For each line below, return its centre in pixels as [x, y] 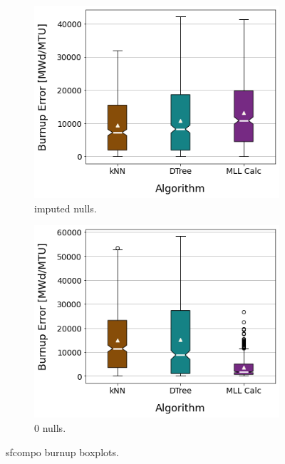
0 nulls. [50, 428]
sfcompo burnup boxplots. [62, 452]
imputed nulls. [66, 208]
